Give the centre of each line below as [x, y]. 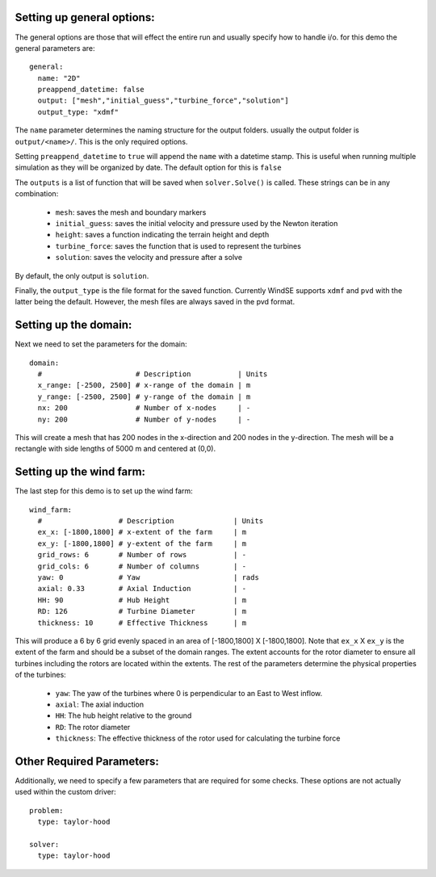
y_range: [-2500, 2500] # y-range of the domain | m [144, 397]
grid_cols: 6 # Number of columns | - [142, 566]
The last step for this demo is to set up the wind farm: [104, 491]
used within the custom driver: [65, 792]
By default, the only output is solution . [82, 275]
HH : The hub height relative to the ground [124, 715]
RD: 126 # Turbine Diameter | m [142, 611]
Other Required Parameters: [87, 761]
